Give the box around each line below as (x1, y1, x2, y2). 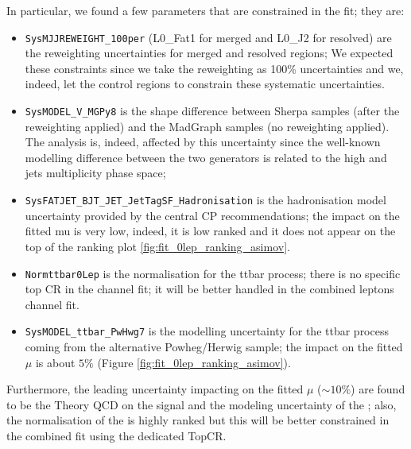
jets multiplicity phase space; (25, 165, 166, 181)
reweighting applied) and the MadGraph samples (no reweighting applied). (25, 118, 390, 134)
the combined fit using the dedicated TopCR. (6, 427, 227, 443)
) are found (351, 381, 405, 397)
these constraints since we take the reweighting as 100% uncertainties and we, (25, 60, 404, 76)
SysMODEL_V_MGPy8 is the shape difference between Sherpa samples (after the (25, 103, 400, 119)
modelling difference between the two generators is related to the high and (25, 149, 387, 165)
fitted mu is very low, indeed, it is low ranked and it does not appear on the (25, 223, 396, 239)
